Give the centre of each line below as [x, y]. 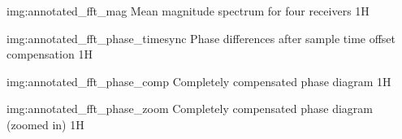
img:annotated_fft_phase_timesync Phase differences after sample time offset [201, 38]
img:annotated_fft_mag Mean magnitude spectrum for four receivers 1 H [188, 11]
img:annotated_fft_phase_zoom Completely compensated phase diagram [190, 109]
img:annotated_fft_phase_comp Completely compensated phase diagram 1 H [199, 81]
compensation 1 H [50, 54]
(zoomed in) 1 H [45, 124]
